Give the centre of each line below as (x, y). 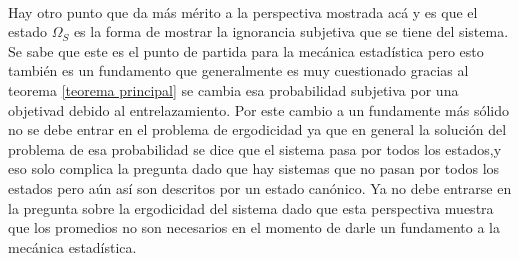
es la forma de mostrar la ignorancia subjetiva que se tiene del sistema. (291, 31)
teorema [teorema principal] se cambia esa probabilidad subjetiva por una (233, 89)
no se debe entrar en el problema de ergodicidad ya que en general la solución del (257, 129)
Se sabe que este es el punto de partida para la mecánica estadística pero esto (246, 50)
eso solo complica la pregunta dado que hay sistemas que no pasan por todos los (254, 168)
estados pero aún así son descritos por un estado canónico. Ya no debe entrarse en (260, 187)
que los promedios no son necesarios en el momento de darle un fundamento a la (254, 227)
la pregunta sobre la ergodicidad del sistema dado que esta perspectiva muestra (251, 207)
